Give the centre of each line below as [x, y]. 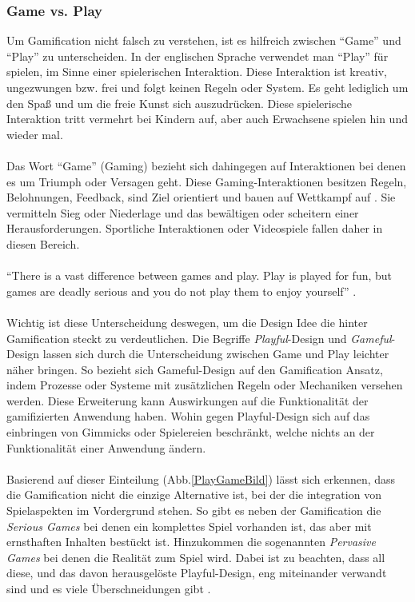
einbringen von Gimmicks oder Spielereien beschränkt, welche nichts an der [191, 432]
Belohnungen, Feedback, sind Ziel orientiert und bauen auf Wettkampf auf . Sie [201, 197]
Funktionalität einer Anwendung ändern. [106, 447]
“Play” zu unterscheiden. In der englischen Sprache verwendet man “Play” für [198, 56]
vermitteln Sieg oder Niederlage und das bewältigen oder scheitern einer [183, 212]
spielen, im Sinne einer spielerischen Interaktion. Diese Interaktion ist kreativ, [197, 72]
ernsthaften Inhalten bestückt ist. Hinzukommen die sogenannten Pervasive [191, 542]
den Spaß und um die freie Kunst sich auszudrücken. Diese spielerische [180, 103]
